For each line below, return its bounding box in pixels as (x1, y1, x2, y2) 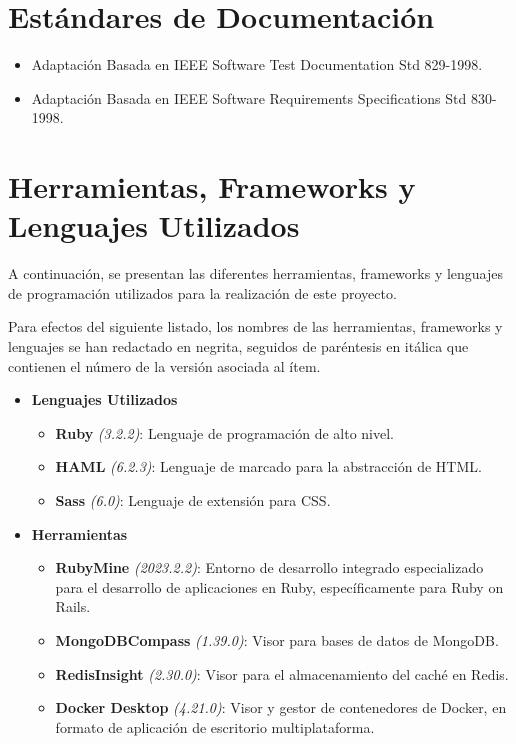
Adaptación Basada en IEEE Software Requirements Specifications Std (31, 87, 467, 108)
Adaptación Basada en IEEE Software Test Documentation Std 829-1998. (31, 54, 483, 75)
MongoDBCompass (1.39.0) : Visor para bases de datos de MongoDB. (55, 629, 499, 650)
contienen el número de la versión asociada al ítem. (8, 355, 321, 376)
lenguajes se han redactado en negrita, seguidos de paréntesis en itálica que (8, 336, 469, 356)
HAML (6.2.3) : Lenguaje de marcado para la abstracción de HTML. (55, 456, 482, 477)
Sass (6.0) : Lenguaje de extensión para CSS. (55, 489, 331, 510)
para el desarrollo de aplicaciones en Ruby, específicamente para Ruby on (55, 576, 504, 597)
